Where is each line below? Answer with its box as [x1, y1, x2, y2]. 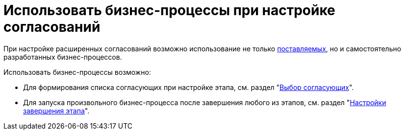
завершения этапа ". [23, 106, 90, 115]
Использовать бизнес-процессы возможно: [3, 67, 151, 76]
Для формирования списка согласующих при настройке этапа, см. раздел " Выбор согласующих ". [23, 83, 354, 91]
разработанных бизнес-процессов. [3, 52, 122, 61]
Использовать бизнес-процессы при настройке [3, 2, 335, 19]
